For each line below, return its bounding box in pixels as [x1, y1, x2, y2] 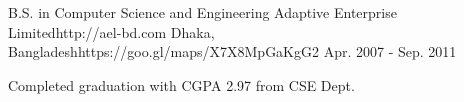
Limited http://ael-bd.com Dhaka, [8, 21, 215, 42]
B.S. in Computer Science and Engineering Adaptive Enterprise [8, 2, 397, 22]
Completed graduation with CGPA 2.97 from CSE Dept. [8, 74, 355, 95]
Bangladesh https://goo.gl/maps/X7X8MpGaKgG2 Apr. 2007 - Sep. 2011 [8, 41, 457, 62]
